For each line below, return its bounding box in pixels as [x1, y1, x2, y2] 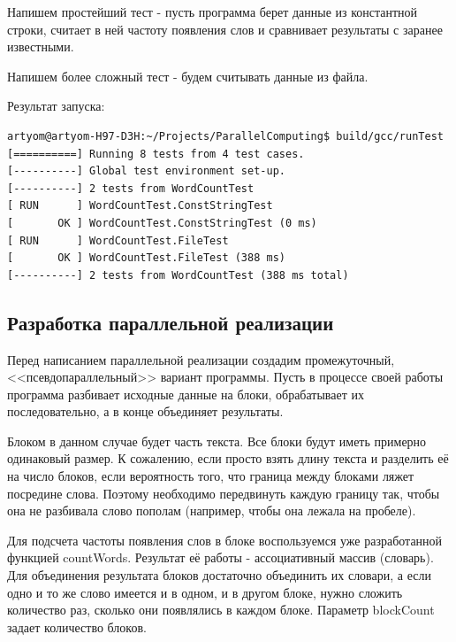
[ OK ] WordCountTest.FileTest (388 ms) [7, 251, 285, 265]
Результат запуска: [7, 97, 105, 115]
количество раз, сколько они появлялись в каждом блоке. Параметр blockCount [7, 600, 435, 619]
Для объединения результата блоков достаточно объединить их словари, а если [7, 566, 431, 584]
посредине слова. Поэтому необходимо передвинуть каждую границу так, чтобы [7, 483, 440, 502]
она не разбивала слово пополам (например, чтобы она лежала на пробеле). [7, 501, 416, 520]
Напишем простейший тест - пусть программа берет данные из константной [7, 3, 418, 20]
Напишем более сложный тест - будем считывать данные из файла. [7, 66, 369, 85]
